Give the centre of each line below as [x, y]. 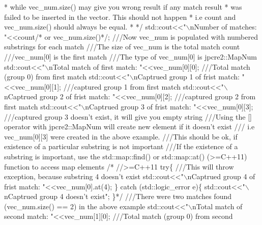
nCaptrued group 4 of [221, 176]
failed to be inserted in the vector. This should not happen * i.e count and [120, 17]
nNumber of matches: [223, 27]
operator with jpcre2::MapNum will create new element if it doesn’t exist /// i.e [129, 126]
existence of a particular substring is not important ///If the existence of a [121, 146]
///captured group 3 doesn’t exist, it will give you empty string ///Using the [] [128, 116]
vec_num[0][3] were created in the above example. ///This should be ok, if [121, 136]
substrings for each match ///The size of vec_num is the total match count [122, 47]
